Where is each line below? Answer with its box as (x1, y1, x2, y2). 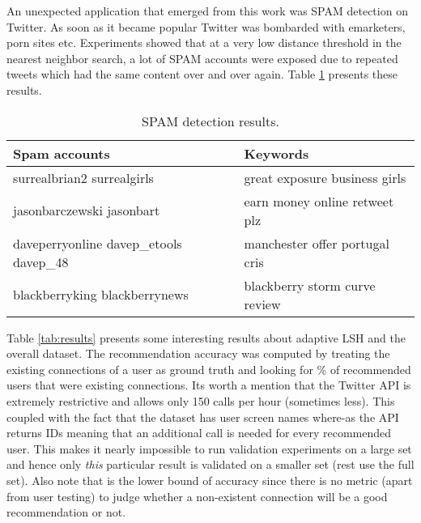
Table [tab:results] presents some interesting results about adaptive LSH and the (6, 329, 406, 346)
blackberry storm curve (244, 275, 376, 295)
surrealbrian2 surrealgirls (13, 168, 154, 187)
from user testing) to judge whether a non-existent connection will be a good (6, 487, 388, 504)
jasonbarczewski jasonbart (13, 201, 160, 220)
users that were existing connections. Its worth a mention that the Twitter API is (6, 376, 411, 393)
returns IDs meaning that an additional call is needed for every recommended (6, 424, 392, 441)
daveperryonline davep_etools (13, 233, 182, 253)
